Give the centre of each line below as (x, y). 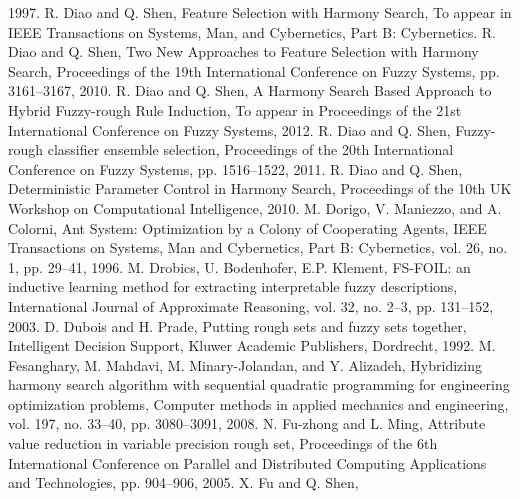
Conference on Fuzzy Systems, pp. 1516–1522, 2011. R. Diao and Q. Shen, (235, 168)
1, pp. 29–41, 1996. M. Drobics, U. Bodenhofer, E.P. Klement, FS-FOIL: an (239, 266)
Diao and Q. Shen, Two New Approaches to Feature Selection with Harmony (243, 51)
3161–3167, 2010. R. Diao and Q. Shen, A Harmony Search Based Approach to (250, 90)
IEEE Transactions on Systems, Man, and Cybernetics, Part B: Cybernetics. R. (252, 31)
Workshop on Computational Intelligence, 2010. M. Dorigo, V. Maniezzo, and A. (255, 207)
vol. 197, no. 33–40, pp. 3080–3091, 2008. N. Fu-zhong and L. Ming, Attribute (247, 423)
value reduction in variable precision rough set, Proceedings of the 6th (223, 443)
